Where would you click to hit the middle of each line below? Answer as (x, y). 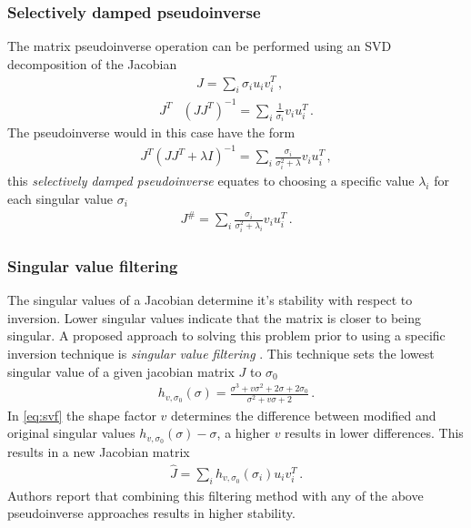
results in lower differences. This (374, 433)
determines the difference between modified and (304, 415)
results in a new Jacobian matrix (99, 451)
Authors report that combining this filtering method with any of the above (215, 495)
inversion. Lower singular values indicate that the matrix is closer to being (214, 317)
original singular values (71, 433)
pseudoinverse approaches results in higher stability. (151, 513)
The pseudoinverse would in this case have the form (151, 132)
